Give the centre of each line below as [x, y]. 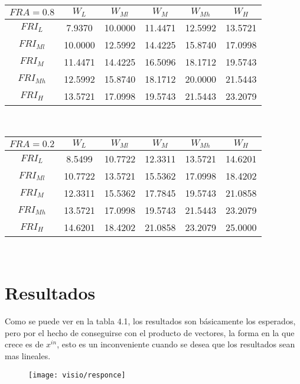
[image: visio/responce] [77, 375]
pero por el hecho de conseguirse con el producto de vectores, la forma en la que [150, 332]
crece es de [24, 344]
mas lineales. [28, 355]
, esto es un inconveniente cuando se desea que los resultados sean [176, 344]
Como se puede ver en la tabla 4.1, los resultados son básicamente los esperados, [150, 321]
